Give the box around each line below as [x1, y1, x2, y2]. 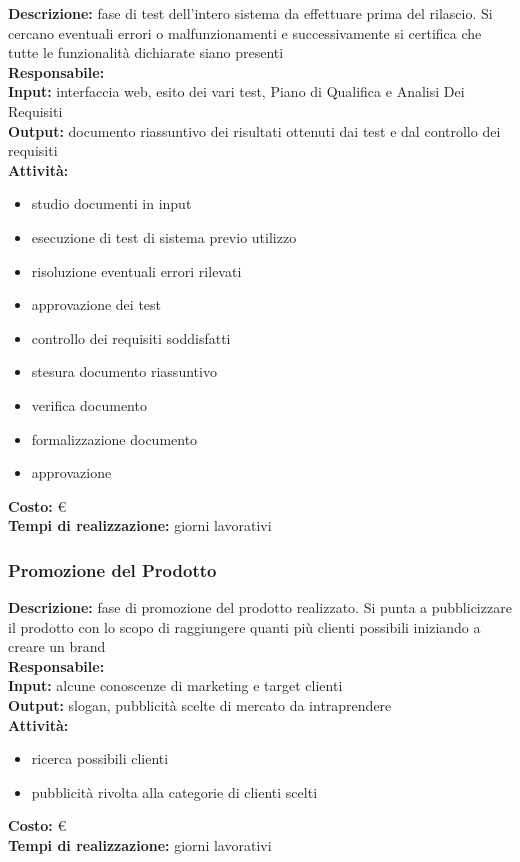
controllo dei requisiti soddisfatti [31, 327, 231, 348]
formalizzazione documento [31, 428, 198, 449]
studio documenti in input [31, 193, 192, 214]
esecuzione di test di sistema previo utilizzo [31, 226, 297, 247]
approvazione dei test [31, 294, 162, 315]
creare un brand [8, 636, 106, 657]
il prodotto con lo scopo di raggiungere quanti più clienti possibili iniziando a [8, 616, 481, 637]
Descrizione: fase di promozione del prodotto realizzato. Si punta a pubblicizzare [8, 597, 512, 618]
